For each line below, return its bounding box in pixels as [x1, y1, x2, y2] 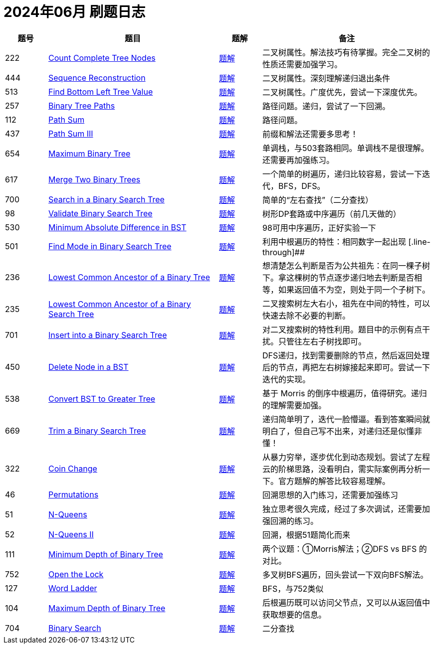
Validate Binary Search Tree [48, 208, 153, 218]
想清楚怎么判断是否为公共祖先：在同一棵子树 [262, 260, 431, 271]
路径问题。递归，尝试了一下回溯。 [262, 101, 391, 111]
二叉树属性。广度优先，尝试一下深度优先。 [262, 87, 423, 97]
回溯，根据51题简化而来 [262, 529, 351, 540]
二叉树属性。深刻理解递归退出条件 [262, 73, 391, 83]
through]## [262, 247, 305, 257]
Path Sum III [48, 128, 93, 139]
